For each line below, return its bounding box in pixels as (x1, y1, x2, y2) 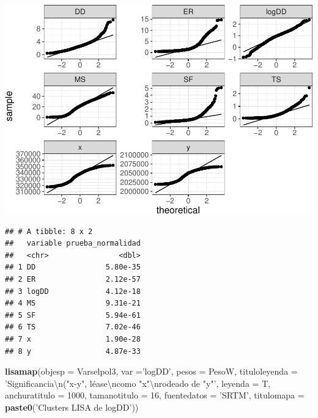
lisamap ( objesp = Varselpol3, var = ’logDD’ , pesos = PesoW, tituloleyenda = (5, 365, 298, 378)
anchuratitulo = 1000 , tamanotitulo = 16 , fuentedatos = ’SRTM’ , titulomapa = (5, 389, 305, 402)
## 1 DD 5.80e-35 (5, 263, 141, 272)
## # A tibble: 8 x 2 (5, 227, 93, 236)
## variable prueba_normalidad (5, 239, 141, 248)
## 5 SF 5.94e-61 (5, 310, 141, 320)
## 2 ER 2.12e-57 (5, 274, 141, 284)
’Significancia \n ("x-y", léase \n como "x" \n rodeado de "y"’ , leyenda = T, (5, 376, 271, 389)
